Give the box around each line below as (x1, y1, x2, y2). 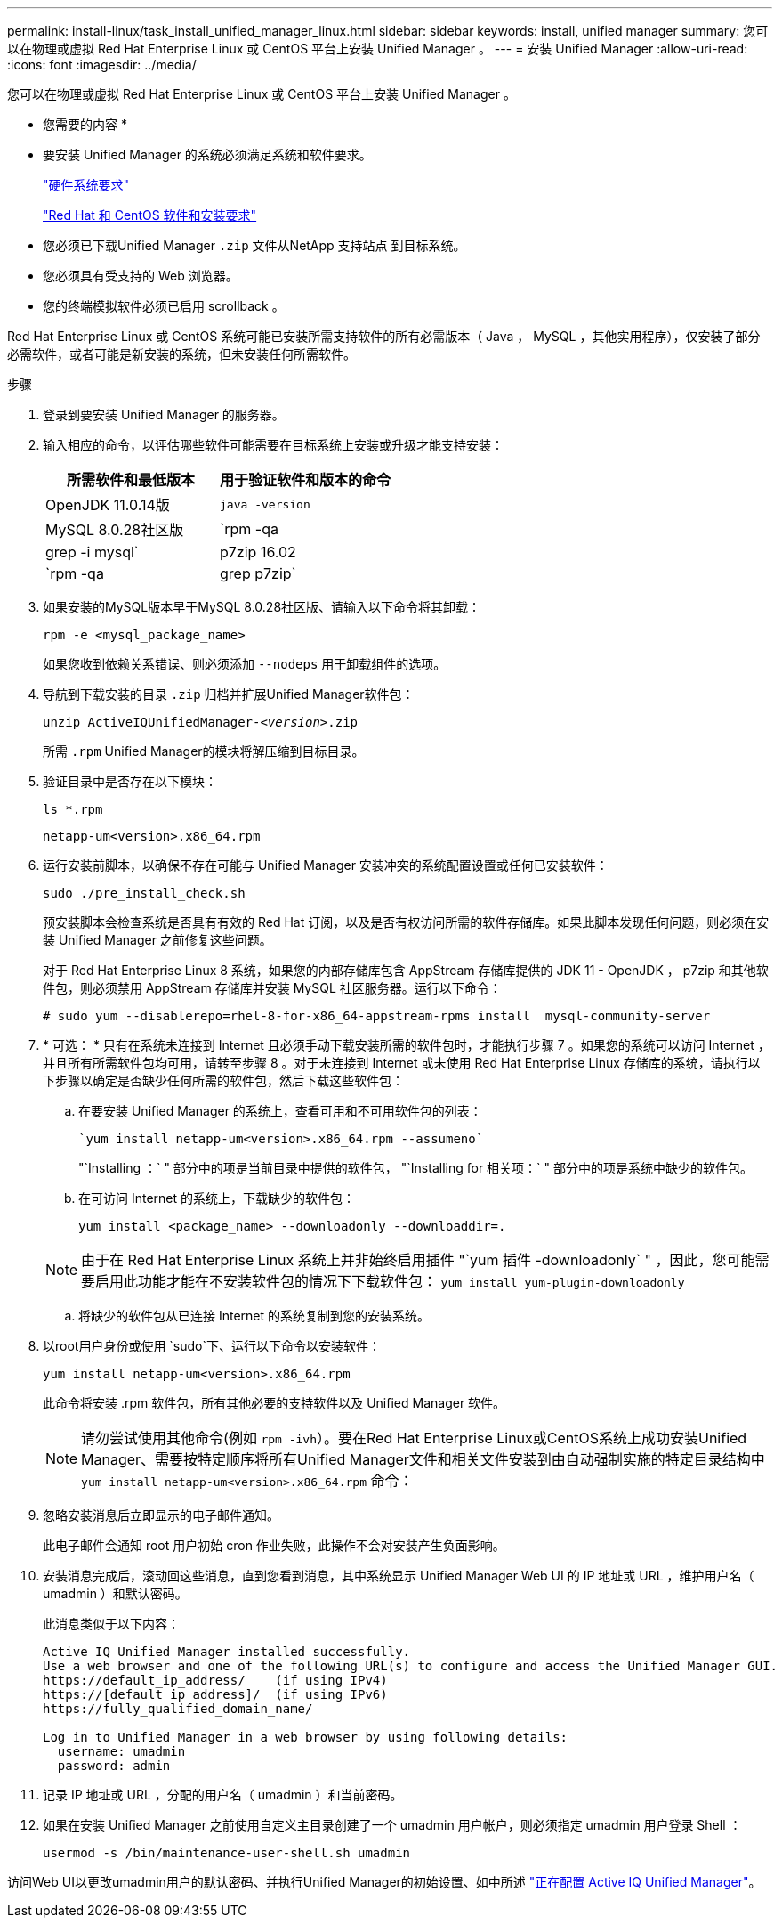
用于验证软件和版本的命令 (220, 471, 391, 489)
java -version (220, 497, 310, 511)
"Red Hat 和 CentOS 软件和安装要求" (43, 207, 257, 223)
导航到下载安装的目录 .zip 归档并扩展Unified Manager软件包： (43, 686, 415, 702)
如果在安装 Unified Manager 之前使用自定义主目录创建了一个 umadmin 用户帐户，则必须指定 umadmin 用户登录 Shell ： (43, 1817, 742, 1832)
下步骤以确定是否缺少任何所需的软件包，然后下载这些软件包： (43, 1073, 404, 1088)
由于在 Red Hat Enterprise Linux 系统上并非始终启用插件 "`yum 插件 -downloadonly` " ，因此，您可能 (81, 1251, 755, 1269)
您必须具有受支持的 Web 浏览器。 (43, 268, 238, 283)
